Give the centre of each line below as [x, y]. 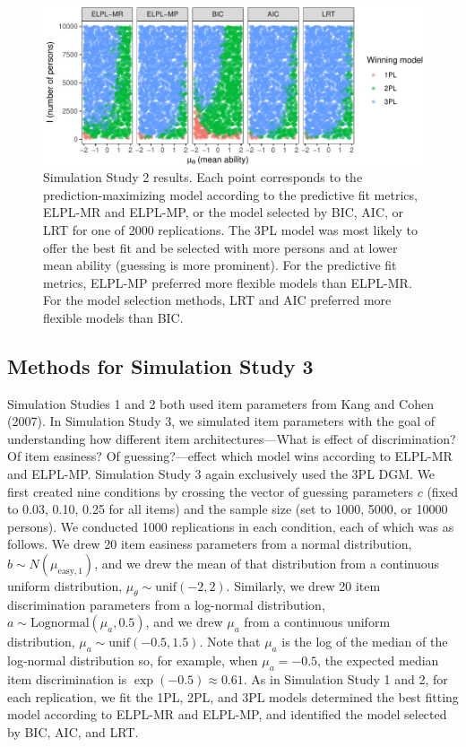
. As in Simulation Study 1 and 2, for [345, 679]
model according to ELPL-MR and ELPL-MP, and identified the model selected [227, 714]
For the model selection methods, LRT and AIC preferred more [217, 300]
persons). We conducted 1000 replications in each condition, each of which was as [231, 526]
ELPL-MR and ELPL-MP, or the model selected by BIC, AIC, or [224, 212]
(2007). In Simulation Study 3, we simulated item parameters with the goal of [221, 421]
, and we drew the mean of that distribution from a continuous [267, 564]
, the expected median [378, 660]
